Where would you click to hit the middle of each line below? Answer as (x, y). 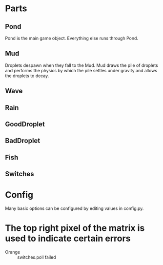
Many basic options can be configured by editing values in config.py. (74, 208)
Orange (13, 252)
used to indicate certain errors (68, 238)
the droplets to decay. (27, 76)
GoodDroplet (25, 124)
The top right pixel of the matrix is (75, 228)
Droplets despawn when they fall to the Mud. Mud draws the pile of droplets (82, 65)
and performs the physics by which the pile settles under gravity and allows (81, 70)
